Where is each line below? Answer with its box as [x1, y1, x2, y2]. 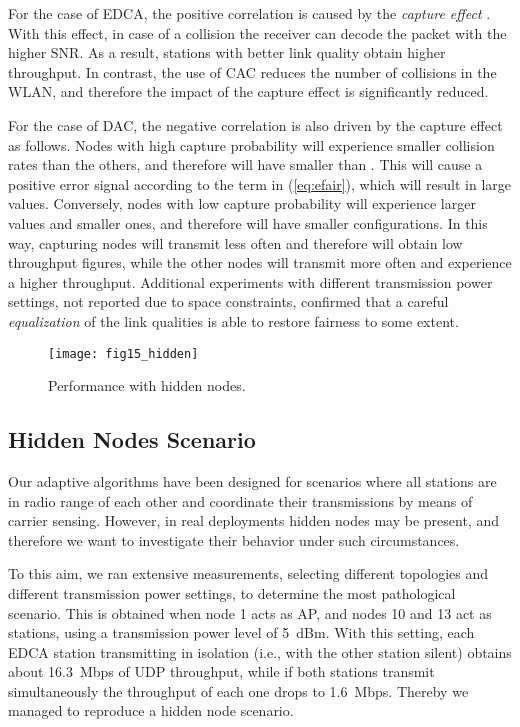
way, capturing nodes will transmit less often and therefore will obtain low [8, 232, 463, 253]
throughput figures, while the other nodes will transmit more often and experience [8, 252, 512, 273]
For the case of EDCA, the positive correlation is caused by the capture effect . [8, 3, 491, 23]
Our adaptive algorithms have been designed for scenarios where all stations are [8, 470, 497, 491]
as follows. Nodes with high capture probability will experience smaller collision [8, 134, 495, 155]
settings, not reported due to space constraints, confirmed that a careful [8, 291, 449, 312]
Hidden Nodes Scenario [8, 424, 256, 455]
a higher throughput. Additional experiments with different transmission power [8, 271, 493, 292]
